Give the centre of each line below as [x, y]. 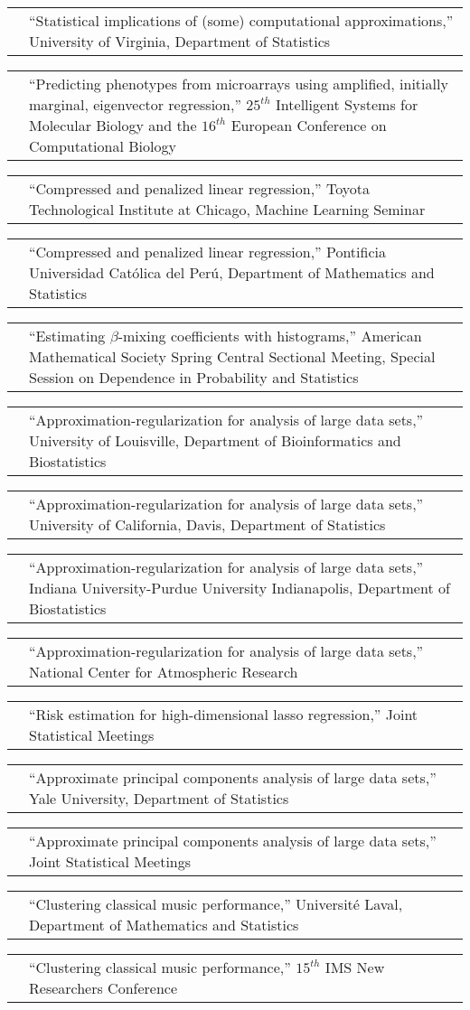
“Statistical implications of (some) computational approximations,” [241, 20]
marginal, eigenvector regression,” [136, 104]
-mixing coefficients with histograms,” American [270, 336]
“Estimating [67, 336]
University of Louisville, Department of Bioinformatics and [215, 440]
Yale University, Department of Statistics [159, 798]
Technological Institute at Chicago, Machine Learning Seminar [227, 209]
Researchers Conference [103, 988]
